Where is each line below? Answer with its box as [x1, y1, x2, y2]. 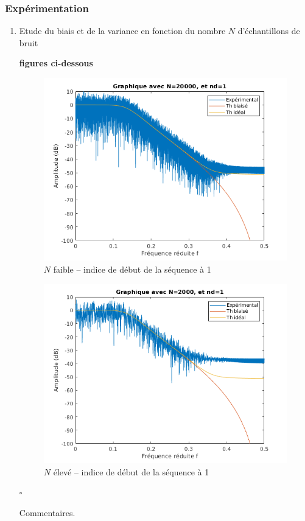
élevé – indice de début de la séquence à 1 [53, 465, 209, 478]
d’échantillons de [237, 24, 300, 37]
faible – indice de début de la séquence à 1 [53, 262, 211, 275]
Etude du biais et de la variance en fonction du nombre [19, 24, 226, 37]
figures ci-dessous [19, 57, 93, 69]
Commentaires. [19, 506, 75, 519]
